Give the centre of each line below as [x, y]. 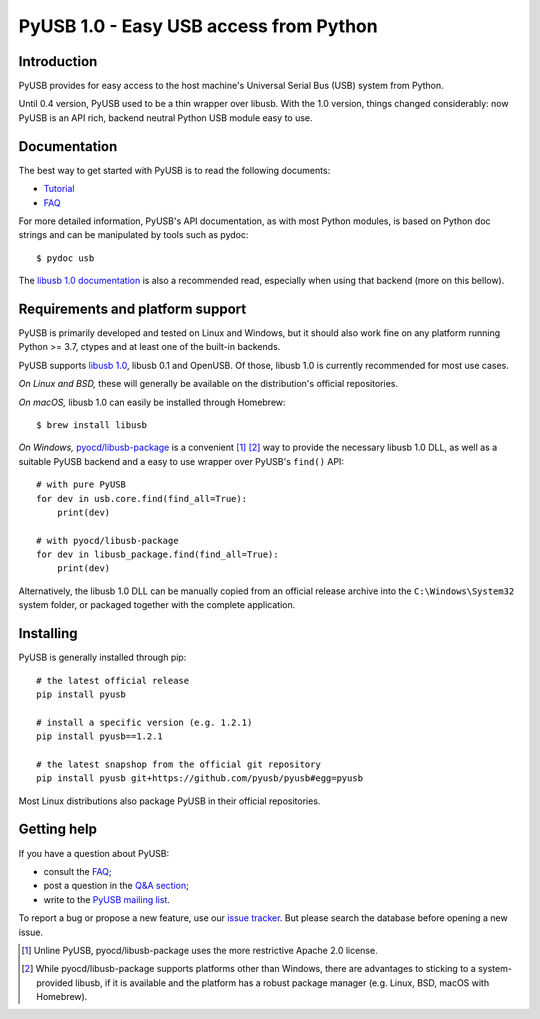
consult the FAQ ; [77, 871]
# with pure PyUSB [81, 484]
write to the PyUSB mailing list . [106, 899]
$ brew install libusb [92, 424]
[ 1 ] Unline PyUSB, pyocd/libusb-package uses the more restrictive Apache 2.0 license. [200, 950]
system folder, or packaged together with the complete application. [157, 605]
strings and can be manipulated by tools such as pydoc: [133, 235]
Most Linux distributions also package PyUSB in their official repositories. [169, 801]
